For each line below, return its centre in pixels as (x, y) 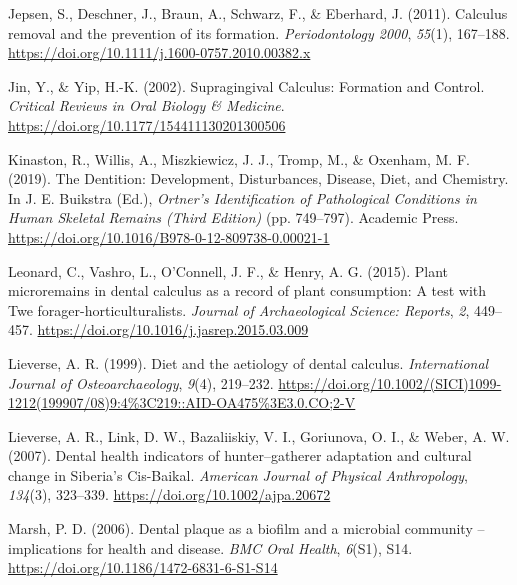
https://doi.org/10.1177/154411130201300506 (147, 124)
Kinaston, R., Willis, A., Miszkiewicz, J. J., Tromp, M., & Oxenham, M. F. (239, 158)
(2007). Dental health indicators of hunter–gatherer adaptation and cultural (240, 455)
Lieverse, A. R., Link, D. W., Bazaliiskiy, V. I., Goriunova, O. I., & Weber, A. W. (259, 435)
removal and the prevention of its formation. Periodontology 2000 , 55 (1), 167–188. (259, 32)
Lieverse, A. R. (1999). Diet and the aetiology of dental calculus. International (248, 362)
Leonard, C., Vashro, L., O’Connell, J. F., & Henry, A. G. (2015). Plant (228, 270)
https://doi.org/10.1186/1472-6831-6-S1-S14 (143, 567)
